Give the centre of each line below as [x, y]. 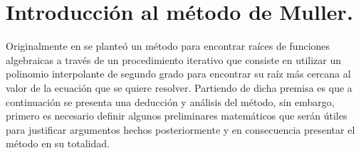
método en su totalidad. [58, 143]
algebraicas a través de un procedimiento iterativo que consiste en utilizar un [174, 59]
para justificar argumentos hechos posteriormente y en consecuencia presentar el [180, 129]
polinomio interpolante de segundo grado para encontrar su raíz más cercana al [178, 74]
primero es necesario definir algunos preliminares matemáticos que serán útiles [177, 116]
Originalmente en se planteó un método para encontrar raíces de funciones [168, 46]
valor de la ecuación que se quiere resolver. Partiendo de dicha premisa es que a [179, 87]
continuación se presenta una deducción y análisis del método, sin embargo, [170, 101]
